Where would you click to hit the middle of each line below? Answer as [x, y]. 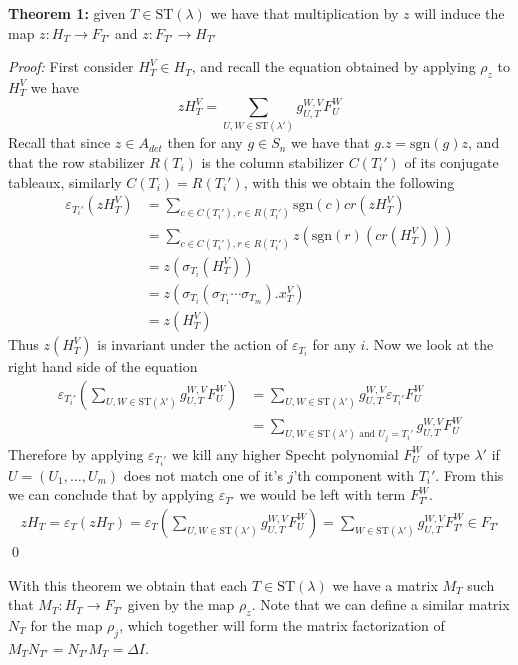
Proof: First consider [71, 66]
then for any [205, 142]
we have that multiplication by [304, 13]
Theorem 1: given [67, 13]
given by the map [181, 604]
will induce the [459, 13]
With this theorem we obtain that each [128, 584]
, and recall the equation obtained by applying [333, 66]
